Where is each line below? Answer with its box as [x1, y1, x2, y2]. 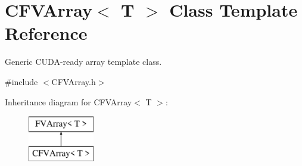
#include [5, 75, 38, 87]
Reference [5, 21, 88, 45]
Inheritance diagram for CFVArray [5, 95, 132, 108]
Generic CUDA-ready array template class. [5, 55, 162, 68]
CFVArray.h [51, 75, 96, 87]
